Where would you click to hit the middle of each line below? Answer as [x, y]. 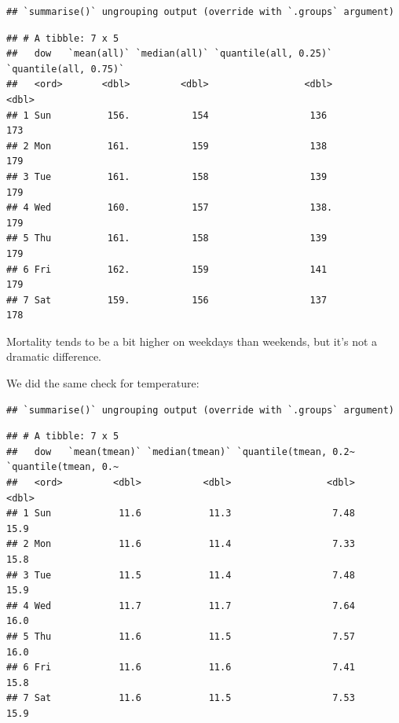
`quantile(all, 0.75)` [66, 69]
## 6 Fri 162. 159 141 [167, 269]
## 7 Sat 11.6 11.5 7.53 [181, 698]
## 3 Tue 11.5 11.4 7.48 [181, 575]
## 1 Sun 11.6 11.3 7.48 [181, 514]
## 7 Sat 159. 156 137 [167, 300]
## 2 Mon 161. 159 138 [167, 146]
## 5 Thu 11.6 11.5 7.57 [181, 636]
